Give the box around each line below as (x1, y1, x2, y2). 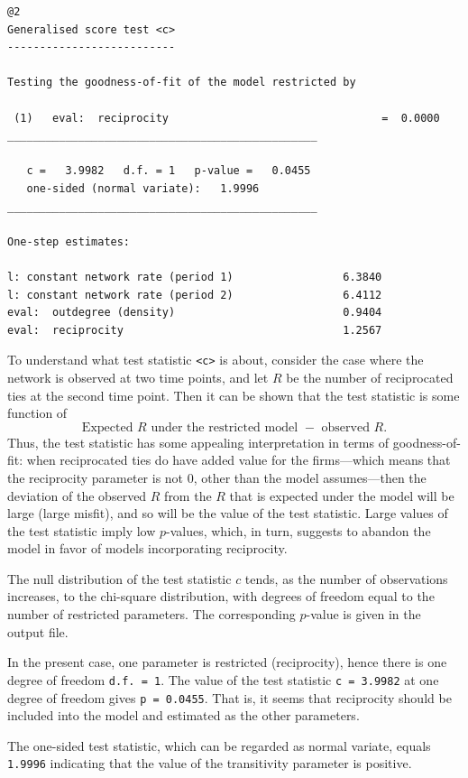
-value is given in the (306, 605, 421, 624)
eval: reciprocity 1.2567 (7, 323, 382, 337)
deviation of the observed (7, 486, 147, 505)
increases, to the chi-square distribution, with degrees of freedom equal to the (7, 587, 435, 606)
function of (7, 403, 68, 422)
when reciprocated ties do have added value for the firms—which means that (26, 450, 451, 469)
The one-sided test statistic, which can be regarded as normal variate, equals (7, 736, 431, 755)
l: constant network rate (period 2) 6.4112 (7, 288, 382, 301)
